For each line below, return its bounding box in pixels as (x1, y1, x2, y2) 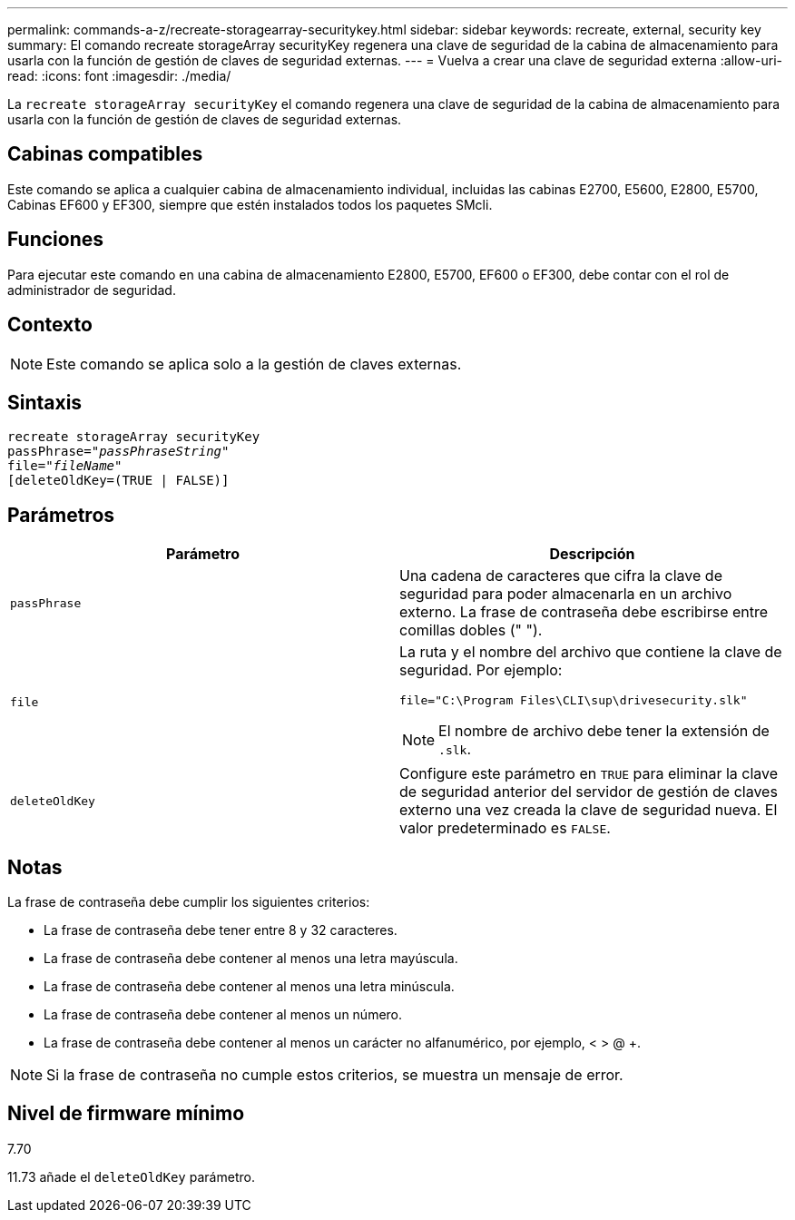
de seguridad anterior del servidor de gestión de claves (399, 782, 778, 802)
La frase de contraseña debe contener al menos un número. (44, 1007, 403, 1023)
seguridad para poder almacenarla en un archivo (399, 585, 732, 604)
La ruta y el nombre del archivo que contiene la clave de (399, 643, 782, 662)
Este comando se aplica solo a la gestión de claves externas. (46, 354, 462, 373)
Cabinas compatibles (7, 143, 203, 166)
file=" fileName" (7, 458, 123, 474)
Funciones (7, 228, 104, 251)
